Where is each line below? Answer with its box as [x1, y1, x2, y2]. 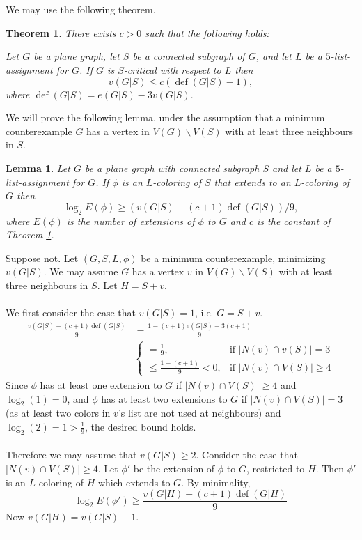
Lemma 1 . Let [6, 160, 70, 175]
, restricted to [246, 461, 305, 475]
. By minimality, [181, 475, 251, 489]
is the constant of [257, 213, 331, 228]
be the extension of [133, 461, 215, 475]
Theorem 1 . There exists [6, 25, 116, 40]
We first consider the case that [6, 305, 136, 320]
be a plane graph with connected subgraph [84, 160, 260, 175]
